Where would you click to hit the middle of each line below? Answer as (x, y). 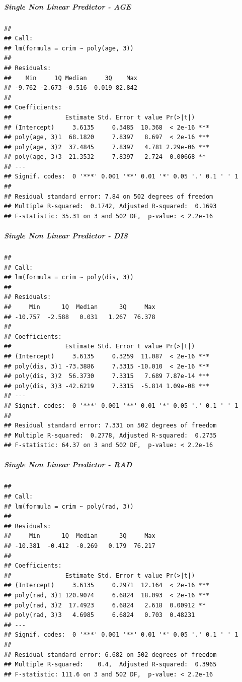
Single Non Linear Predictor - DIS (66, 236)
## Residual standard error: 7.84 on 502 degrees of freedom (109, 196)
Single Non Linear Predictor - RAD (68, 464)
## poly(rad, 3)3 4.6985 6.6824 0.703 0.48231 (100, 615)
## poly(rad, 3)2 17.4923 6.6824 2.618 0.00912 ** (105, 605)
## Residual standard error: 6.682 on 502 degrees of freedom (110, 655)
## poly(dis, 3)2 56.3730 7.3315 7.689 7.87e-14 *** (107, 376)
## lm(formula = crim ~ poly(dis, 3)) (69, 277)
